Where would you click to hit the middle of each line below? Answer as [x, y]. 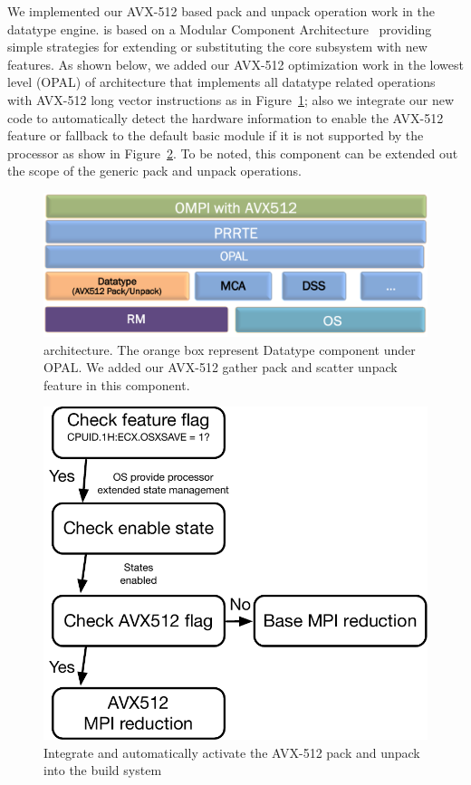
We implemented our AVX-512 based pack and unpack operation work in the [221, 11]
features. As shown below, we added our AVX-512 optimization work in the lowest [235, 64]
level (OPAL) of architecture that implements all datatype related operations [221, 82]
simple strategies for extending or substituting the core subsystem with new [217, 47]
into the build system [103, 770]
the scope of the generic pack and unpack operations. [154, 171]
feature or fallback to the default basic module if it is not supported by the [216, 135]
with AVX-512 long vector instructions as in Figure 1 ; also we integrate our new [231, 99]
